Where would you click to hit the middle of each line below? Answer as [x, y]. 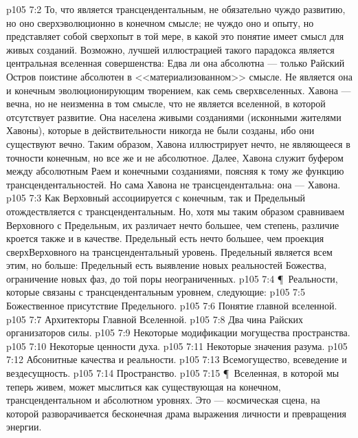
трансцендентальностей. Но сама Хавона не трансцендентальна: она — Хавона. [174, 184]
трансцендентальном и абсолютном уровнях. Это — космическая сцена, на [163, 400]
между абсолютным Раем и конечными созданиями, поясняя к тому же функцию [175, 171]
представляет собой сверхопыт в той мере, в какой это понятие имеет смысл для [175, 36]
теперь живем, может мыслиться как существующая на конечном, [144, 386]
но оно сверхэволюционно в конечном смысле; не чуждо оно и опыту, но [160, 22]
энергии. [24, 427]
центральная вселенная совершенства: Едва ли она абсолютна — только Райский [176, 63]
